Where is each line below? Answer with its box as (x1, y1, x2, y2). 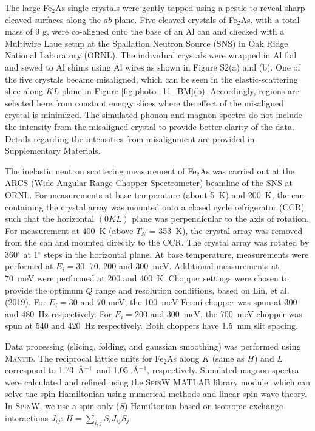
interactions (5, 411, 49, 424)
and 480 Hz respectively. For (5, 307, 112, 320)
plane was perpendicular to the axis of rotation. (132, 212, 309, 225)
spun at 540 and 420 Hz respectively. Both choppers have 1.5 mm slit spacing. (5, 319, 298, 332)
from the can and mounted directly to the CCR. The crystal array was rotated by (5, 236, 310, 249)
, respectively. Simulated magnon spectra (147, 364, 299, 376)
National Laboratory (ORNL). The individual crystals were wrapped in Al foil (5, 49, 297, 61)
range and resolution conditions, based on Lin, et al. (95, 283, 290, 296)
